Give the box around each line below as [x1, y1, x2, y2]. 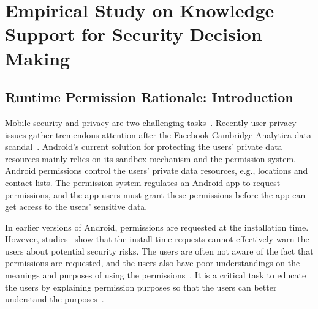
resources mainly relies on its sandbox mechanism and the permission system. [5, 152, 296, 165]
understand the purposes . [5, 292, 104, 305]
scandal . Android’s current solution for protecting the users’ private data [5, 140, 282, 153]
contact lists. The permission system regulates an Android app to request [5, 176, 281, 188]
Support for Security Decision [5, 21, 262, 47]
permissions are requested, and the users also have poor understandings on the [5, 256, 300, 269]
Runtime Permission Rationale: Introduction [5, 87, 293, 106]
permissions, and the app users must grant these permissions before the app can [5, 188, 306, 201]
